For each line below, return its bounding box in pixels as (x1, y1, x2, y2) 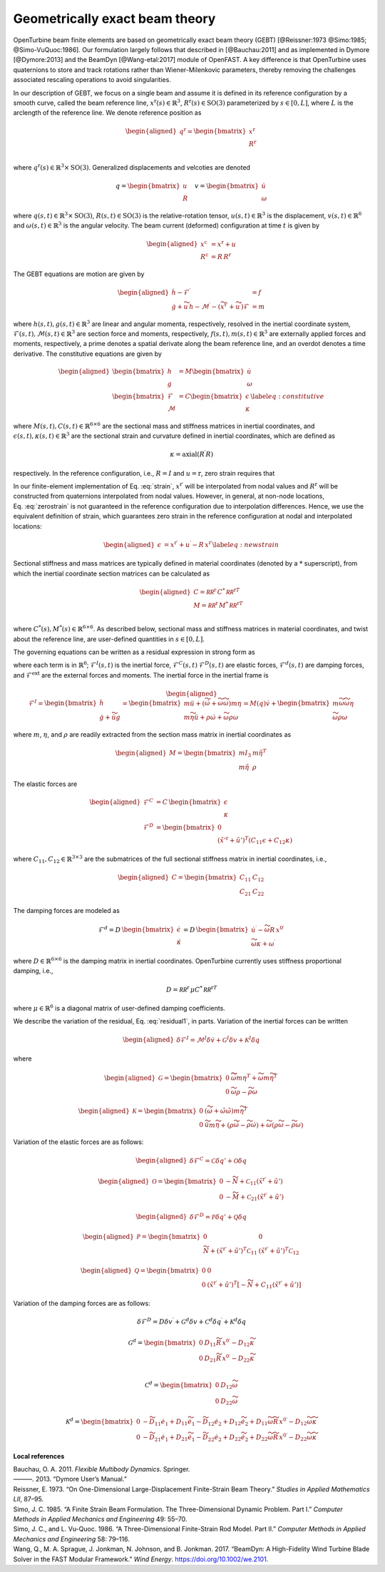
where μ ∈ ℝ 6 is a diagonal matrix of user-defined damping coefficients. (13, 1003, 226, 1012)
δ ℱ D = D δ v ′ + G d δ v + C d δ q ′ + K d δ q (136, 1317, 247, 1326)
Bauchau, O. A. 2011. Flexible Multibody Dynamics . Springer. (13, 1465, 190, 1474)
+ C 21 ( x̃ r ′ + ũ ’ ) (240, 1192, 284, 1203)
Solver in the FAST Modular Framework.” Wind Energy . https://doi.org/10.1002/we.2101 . (13, 1555, 269, 1563)
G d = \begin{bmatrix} (128, 1337, 197, 1347)
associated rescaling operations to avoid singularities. (13, 76, 171, 84)
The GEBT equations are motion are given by (13, 270, 145, 278)
